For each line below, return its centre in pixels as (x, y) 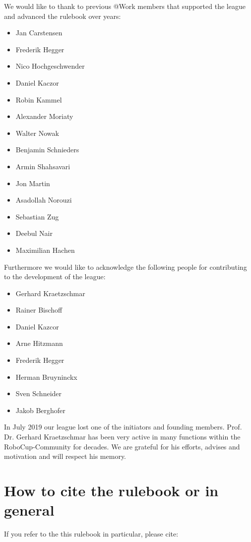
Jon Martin (33, 183)
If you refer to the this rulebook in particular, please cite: (91, 534)
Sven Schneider (39, 393)
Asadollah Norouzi (44, 200)
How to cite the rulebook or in (111, 490)
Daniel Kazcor (37, 326)
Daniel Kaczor (37, 82)
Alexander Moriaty (44, 116)
